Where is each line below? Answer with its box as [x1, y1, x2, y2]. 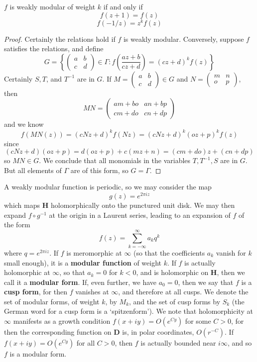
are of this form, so [70, 165, 128, 175]
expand [4, 209, 26, 220]
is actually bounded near [140, 338, 216, 348]
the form [4, 219, 30, 230]
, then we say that [178, 276, 234, 287]
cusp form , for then [4, 286, 67, 297]
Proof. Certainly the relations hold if [4, 33, 116, 44]
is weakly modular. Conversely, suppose [123, 33, 244, 44]
